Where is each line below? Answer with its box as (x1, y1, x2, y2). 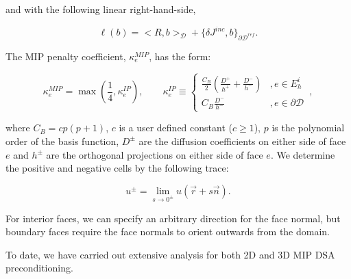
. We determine (270, 147, 335, 161)
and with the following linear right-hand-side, (5, 2, 196, 16)
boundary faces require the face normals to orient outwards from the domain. (5, 224, 330, 239)
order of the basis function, (5, 133, 119, 148)
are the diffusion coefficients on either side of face (138, 133, 346, 148)
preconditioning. (5, 261, 73, 275)
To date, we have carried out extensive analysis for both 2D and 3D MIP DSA (5, 247, 335, 261)
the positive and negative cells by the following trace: (5, 161, 229, 175)
